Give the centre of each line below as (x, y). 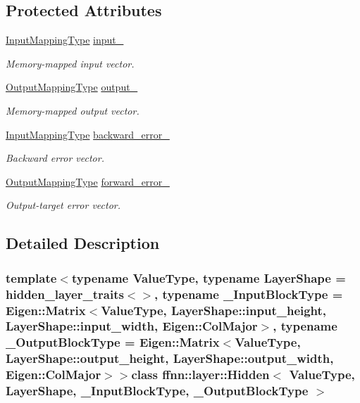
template (31, 277)
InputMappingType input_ (65, 40)
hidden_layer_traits (65, 294)
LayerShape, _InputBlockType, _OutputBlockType (157, 391)
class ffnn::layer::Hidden (200, 375)
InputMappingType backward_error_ (88, 134)
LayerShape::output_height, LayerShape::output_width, (170, 358)
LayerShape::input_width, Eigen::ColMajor (132, 326)
